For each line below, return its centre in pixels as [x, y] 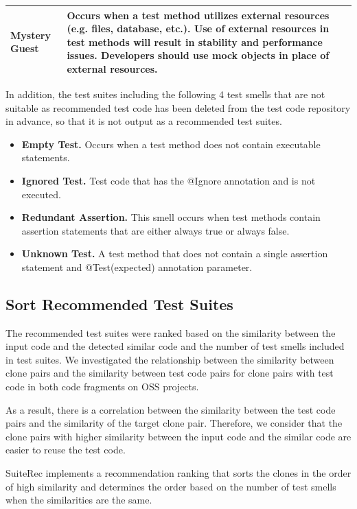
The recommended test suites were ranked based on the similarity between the [171, 332]
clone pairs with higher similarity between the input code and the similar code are [178, 436]
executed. [41, 194]
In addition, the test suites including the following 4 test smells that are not [165, 94]
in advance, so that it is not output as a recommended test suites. [144, 121]
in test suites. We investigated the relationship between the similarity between [170, 359]
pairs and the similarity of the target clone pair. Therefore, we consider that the [174, 423]
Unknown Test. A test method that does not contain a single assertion [175, 253]
